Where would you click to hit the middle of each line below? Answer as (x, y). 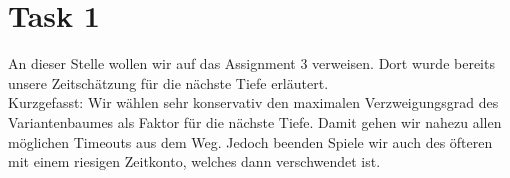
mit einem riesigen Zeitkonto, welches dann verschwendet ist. (194, 161)
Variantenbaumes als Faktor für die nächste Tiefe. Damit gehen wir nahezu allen (255, 121)
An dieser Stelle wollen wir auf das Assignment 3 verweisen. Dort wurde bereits (251, 63)
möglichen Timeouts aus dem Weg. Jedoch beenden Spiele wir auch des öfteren (250, 141)
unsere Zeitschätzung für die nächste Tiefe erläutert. (168, 82)
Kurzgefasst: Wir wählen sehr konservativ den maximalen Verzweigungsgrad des (253, 102)
